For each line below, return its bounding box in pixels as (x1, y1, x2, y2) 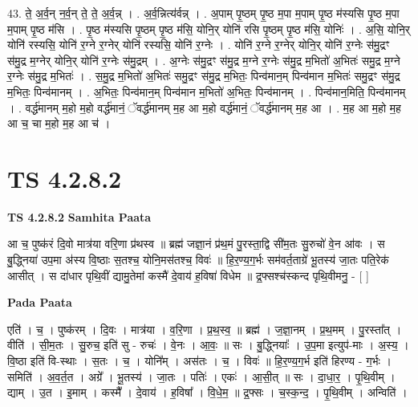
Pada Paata (7, 294, 72, 311)
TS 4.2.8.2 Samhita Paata (7, 208, 152, 225)
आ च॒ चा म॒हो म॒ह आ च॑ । (7, 115, 111, 132)
